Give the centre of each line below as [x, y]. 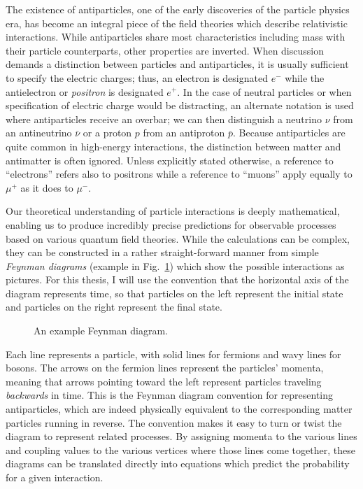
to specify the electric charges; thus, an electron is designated [137, 77]
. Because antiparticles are [289, 133]
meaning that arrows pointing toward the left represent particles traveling [164, 381]
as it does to [47, 187]
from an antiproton [184, 133]
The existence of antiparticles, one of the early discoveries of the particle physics [178, 9]
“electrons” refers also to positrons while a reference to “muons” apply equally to [179, 174]
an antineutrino [39, 133]
